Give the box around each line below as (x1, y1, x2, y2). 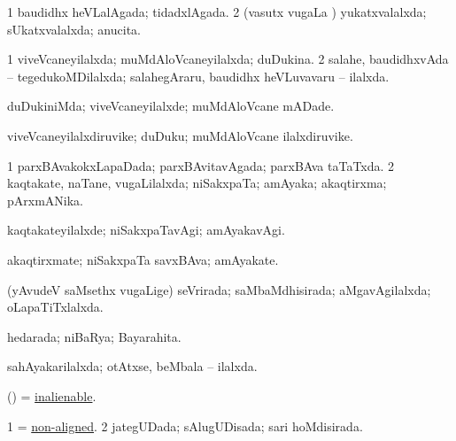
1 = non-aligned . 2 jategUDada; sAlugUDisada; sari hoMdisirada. (7, 416, 363, 435)
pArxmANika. (7, 190, 84, 209)
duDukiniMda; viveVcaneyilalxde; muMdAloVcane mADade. (7, 97, 335, 115)
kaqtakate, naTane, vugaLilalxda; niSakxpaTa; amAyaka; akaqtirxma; (7, 174, 387, 192)
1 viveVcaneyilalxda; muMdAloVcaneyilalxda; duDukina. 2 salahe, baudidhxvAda (7, 50, 449, 68)
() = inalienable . (7, 386, 97, 405)
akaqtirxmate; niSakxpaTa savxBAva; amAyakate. (7, 250, 279, 268)
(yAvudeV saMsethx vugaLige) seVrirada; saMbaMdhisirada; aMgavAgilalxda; (7, 280, 431, 298)
